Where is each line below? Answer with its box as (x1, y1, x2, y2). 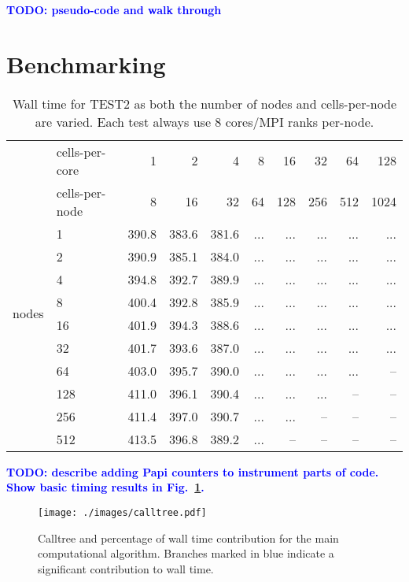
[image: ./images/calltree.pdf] (38, 506, 207, 518)
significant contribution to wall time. (38, 560, 214, 576)
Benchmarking (6, 47, 166, 80)
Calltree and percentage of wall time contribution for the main (38, 529, 339, 546)
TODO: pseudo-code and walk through (6, 2, 222, 17)
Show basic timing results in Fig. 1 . (6, 479, 204, 495)
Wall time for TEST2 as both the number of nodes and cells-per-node (12, 94, 397, 113)
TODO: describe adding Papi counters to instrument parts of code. (6, 463, 379, 480)
